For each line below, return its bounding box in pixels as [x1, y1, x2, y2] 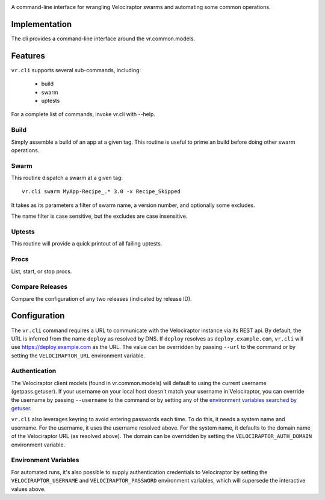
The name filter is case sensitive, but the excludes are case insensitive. [11, 212, 188, 220]
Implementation [11, 19, 72, 29]
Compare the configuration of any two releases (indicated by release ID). [11, 295, 192, 302]
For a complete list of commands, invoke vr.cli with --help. [11, 111, 156, 118]
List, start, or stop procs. [11, 268, 72, 275]
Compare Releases [11, 283, 68, 291]
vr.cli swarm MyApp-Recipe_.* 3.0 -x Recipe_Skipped [22, 188, 181, 195]
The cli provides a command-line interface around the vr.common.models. [11, 35, 196, 42]
